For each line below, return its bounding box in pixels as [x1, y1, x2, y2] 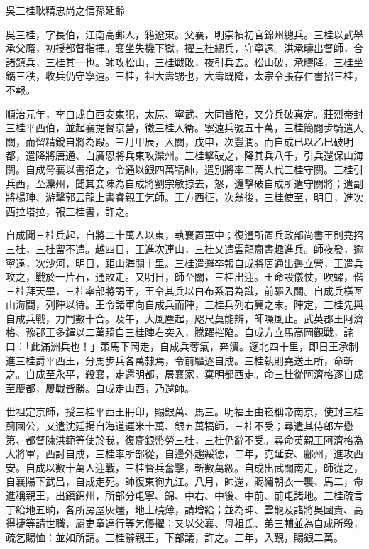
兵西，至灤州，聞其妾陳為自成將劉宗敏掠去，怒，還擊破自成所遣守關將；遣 [6, 175, 353, 190]
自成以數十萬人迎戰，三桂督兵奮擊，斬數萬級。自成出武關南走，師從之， [25, 460, 363, 474]
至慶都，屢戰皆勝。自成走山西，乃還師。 [6, 380, 194, 395]
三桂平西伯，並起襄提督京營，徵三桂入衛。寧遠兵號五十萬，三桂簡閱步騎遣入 [6, 120, 363, 135]
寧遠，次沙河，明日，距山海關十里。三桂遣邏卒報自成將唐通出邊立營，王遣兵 [6, 255, 363, 270]
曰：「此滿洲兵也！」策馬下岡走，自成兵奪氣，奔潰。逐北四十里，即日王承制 [6, 339, 358, 354]
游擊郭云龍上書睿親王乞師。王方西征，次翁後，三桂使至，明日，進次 [45, 190, 363, 205]
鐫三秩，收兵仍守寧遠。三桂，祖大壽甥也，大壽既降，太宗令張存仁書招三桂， [6, 68, 363, 83]
